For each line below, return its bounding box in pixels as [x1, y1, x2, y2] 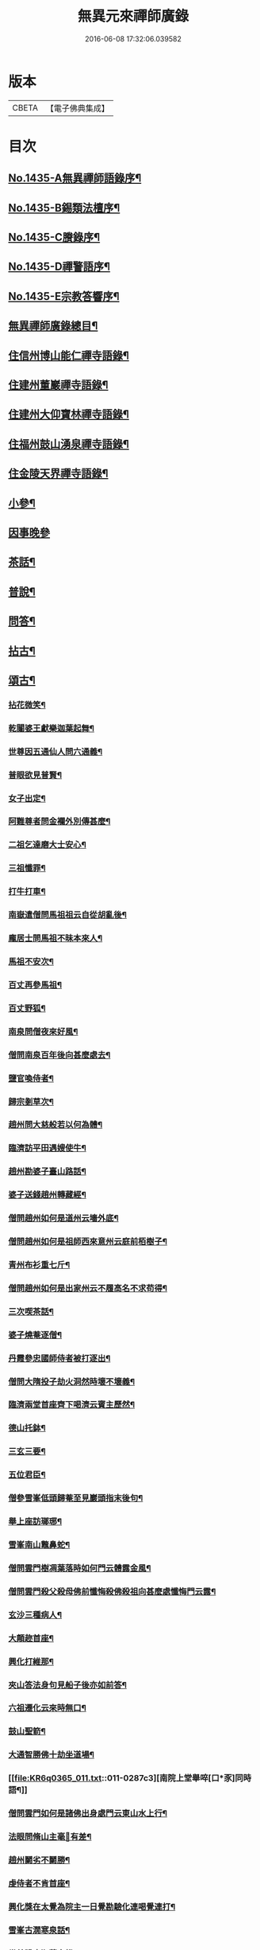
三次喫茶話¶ [8, 1306, 54, 1317]
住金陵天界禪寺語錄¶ [8, 467, 109, 481]
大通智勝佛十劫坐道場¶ [8, 1750, 95, 1761]
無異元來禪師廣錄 [77, 7, 189, 25]
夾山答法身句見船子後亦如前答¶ [8, 1679, 127, 1691]
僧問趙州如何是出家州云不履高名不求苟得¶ [8, 1282, 168, 1294]
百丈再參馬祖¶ [8, 979, 62, 991]
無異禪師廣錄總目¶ [8, 319, 98, 333]
